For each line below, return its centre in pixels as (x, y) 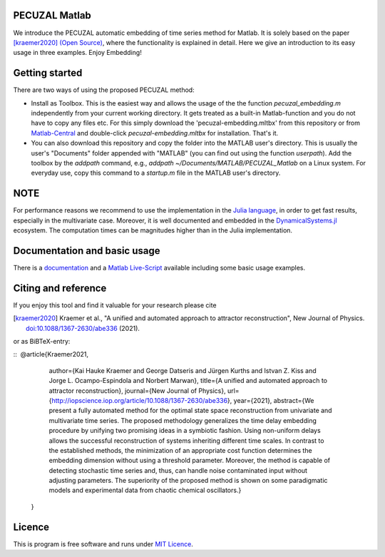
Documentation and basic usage (87, 251)
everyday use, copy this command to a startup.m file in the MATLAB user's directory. (156, 173)
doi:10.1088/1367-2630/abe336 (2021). (83, 328)
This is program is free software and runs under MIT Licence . (103, 544)
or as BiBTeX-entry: (42, 341)
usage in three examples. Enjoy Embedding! (77, 53)
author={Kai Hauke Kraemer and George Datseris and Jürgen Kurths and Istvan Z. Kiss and (183, 370)
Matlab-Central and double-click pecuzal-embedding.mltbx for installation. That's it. (155, 133)
